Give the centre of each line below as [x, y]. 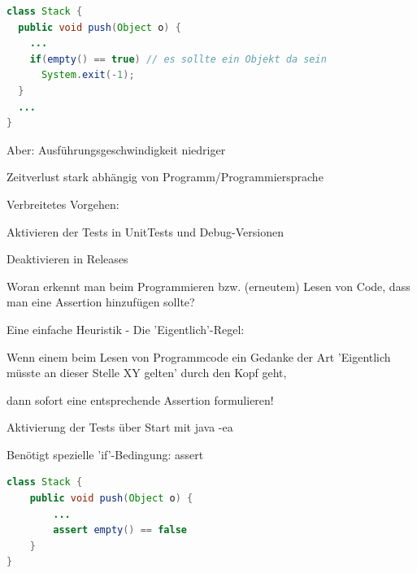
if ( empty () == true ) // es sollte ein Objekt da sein [178, 59]
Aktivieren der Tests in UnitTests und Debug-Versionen [145, 231]
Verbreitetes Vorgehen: [63, 204]
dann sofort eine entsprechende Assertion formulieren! [140, 399]
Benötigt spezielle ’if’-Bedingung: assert [105, 454]
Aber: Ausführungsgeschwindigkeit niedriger [116, 149]
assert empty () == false [120, 530]
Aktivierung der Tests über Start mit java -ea [120, 427]
